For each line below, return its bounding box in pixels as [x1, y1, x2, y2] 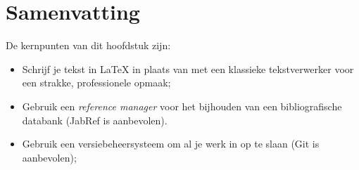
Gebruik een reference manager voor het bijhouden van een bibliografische [22, 98, 342, 113]
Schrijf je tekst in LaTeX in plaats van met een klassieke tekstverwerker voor [22, 61, 354, 76]
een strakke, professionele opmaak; [22, 75, 171, 90]
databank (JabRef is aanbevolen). [22, 112, 168, 127]
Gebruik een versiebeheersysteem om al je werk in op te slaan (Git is [22, 136, 320, 151]
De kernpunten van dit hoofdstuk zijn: [6, 38, 171, 53]
